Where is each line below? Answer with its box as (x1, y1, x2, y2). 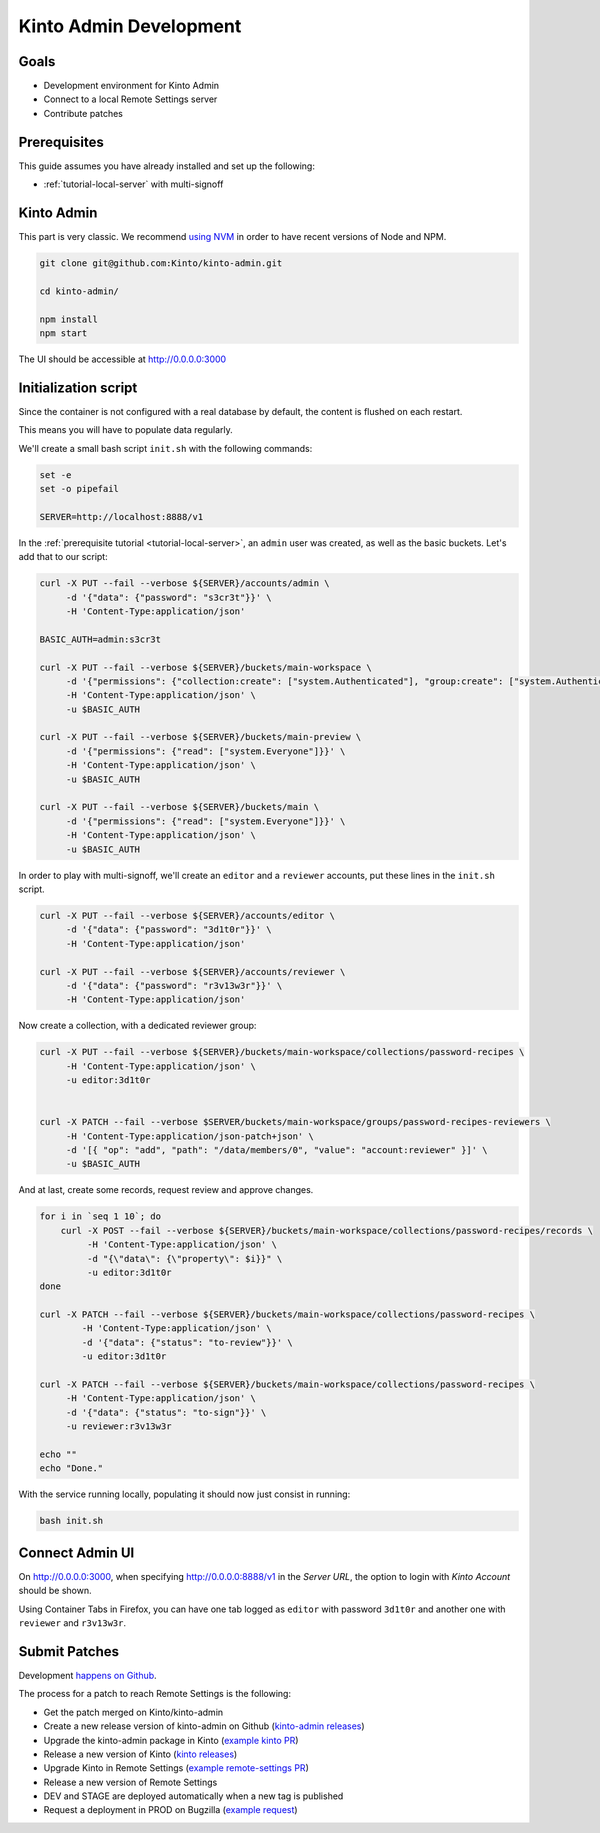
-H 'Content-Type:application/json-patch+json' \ (65, 1130, 314, 1142)
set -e (39, 469, 72, 480)
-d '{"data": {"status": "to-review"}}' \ (81, 1336, 294, 1348)
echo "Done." (39, 1463, 104, 1474)
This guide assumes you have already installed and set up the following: (18, 160, 315, 172)
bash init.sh (39, 1515, 104, 1527)
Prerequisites (18, 133, 104, 150)
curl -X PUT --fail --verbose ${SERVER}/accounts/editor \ (39, 910, 335, 921)
